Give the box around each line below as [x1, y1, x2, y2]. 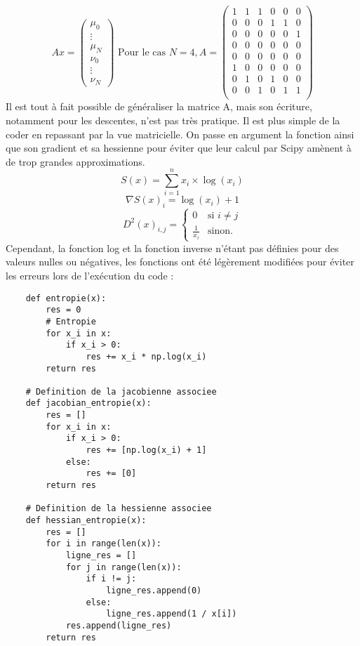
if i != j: [86, 574, 137, 584]
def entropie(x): [25, 293, 107, 303]
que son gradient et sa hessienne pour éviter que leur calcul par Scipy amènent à [6, 140, 352, 155]
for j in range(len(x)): [65, 562, 182, 572]
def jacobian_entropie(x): [25, 398, 152, 409]
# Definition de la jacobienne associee [25, 386, 217, 397]
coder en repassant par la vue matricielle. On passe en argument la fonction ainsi [6, 126, 354, 141]
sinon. [208, 226, 233, 237]
